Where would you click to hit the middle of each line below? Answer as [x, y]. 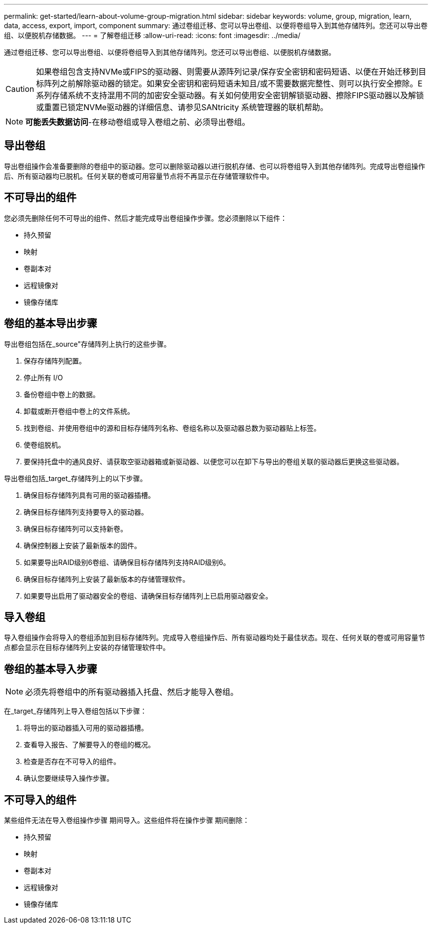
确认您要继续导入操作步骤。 [69, 778]
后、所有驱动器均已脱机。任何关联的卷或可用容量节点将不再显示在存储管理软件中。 [139, 176]
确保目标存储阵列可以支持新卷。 [75, 528]
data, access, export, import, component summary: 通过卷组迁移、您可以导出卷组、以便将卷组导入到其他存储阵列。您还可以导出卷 [216, 25]
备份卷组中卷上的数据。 [62, 394]
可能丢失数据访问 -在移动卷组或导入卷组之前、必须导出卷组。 [138, 122]
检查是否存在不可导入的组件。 [72, 762]
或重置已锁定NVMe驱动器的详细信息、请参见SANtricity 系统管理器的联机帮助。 [182, 107]
